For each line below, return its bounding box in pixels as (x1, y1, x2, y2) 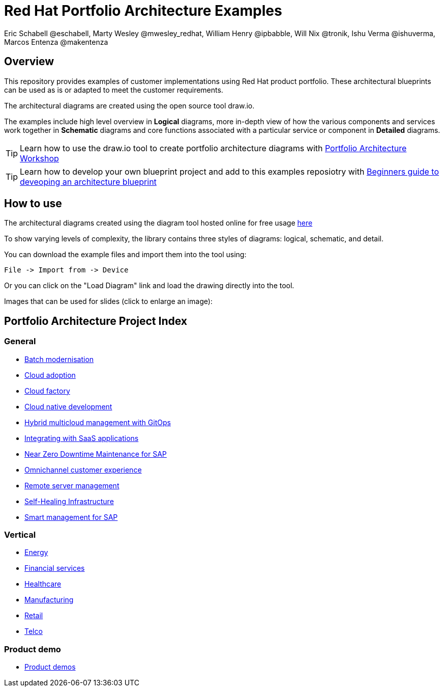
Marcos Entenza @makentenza (4, 37, 108, 46)
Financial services (24, 564, 85, 573)
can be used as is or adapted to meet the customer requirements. (4, 85, 223, 94)
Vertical (4, 530, 36, 540)
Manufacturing (24, 595, 74, 604)
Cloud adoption (24, 370, 76, 379)
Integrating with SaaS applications (24, 433, 139, 443)
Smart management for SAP (24, 512, 118, 521)
